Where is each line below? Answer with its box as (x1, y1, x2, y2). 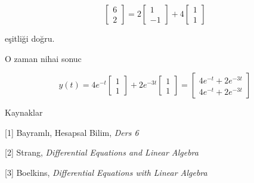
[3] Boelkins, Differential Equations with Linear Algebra (5, 166, 207, 178)
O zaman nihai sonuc (5, 52, 82, 64)
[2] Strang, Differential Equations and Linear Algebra (5, 146, 199, 159)
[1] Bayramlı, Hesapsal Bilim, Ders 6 (5, 126, 139, 138)
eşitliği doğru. (5, 32, 55, 44)
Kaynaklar (5, 106, 43, 119)
